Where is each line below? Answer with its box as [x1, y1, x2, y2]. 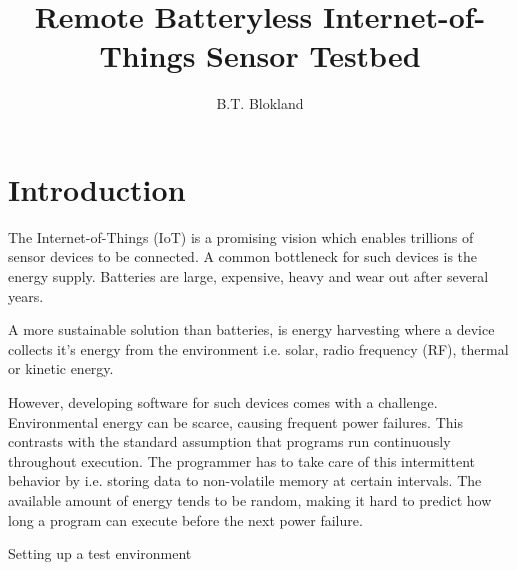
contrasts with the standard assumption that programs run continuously [8, 431, 451, 452]
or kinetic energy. [8, 358, 114, 379]
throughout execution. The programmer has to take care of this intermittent [8, 450, 476, 471]
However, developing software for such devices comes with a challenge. [8, 392, 438, 412]
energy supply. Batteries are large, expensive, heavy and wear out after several [8, 266, 489, 287]
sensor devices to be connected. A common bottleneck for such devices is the [8, 246, 478, 267]
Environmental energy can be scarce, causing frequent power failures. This [8, 411, 463, 432]
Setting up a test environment [8, 543, 192, 564]
